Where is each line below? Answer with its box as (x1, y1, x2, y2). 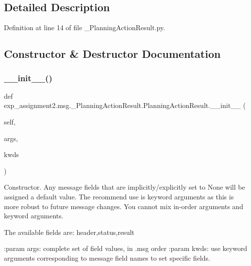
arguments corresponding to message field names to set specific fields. (4, 252, 210, 263)
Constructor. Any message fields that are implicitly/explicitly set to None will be (4, 182, 245, 192)
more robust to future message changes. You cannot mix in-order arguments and (4, 201, 243, 211)
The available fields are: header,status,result (4, 227, 134, 237)
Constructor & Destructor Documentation (4, 46, 221, 61)
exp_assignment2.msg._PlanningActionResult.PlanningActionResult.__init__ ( (4, 100, 246, 110)
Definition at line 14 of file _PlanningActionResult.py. (4, 22, 166, 33)
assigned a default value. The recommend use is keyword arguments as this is (4, 191, 234, 201)
